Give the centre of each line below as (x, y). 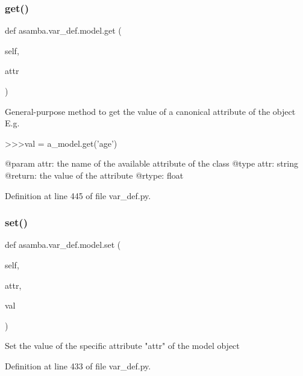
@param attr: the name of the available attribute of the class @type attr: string (151, 163)
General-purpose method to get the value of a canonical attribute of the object (150, 111)
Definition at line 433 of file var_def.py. (78, 365)
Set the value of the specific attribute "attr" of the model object (122, 346)
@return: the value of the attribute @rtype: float (94, 175)
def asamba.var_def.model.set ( (63, 245)
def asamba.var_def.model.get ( (63, 30)
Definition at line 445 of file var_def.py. (78, 195)
